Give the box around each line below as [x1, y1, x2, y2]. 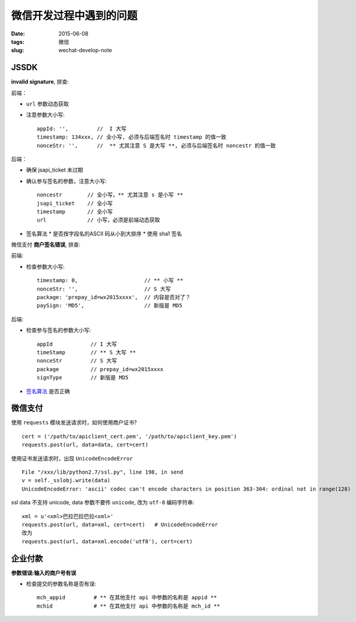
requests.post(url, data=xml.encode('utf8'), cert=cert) [22, 538, 193, 545]
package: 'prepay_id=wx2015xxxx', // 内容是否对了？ [37, 294, 191, 301]
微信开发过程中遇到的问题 [11, 9, 138, 22]
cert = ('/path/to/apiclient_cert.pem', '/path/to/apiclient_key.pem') [22, 433, 237, 439]
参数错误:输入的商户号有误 [11, 569, 76, 576]
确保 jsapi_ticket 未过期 [26, 166, 83, 174]
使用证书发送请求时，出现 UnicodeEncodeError [11, 454, 133, 462]
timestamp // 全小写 [37, 208, 113, 215]
